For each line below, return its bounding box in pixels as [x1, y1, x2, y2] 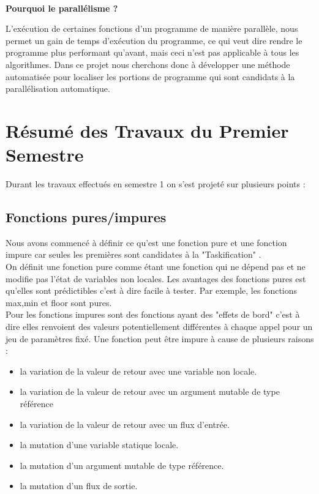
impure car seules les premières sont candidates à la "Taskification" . [6, 248, 261, 261]
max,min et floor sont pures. [6, 296, 112, 309]
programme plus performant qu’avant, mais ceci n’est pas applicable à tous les [6, 46, 299, 59]
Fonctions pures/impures [6, 208, 167, 226]
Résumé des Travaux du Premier [6, 118, 289, 143]
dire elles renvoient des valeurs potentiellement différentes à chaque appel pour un [6, 320, 313, 333]
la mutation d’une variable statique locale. [20, 438, 179, 451]
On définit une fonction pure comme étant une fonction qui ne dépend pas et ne [6, 260, 306, 273]
